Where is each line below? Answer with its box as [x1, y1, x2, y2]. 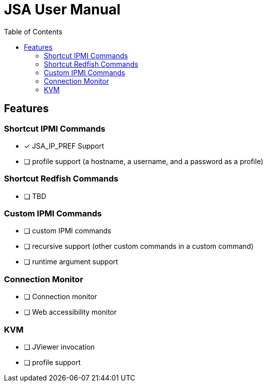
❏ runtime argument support [24, 257, 118, 266]
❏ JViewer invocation [24, 342, 95, 351]
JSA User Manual [4, 1, 121, 18]
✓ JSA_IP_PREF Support [24, 141, 104, 150]
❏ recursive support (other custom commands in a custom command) [24, 242, 254, 251]
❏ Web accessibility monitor [24, 308, 117, 317]
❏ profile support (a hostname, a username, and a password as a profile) [24, 157, 264, 166]
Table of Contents [4, 27, 63, 36]
